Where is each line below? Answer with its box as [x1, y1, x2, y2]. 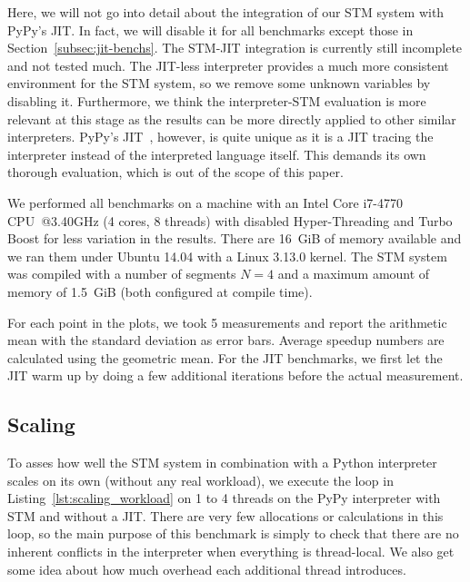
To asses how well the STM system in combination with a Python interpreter [7, 453, 437, 472]
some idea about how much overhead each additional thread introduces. [7, 559, 406, 578]
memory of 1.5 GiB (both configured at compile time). [7, 281, 313, 301]
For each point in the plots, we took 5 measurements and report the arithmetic [7, 312, 447, 331]
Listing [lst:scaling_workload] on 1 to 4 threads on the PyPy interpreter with [7, 488, 441, 508]
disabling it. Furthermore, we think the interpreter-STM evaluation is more [7, 91, 426, 110]
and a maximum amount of [277, 264, 430, 283]
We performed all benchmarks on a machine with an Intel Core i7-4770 [7, 192, 403, 212]
